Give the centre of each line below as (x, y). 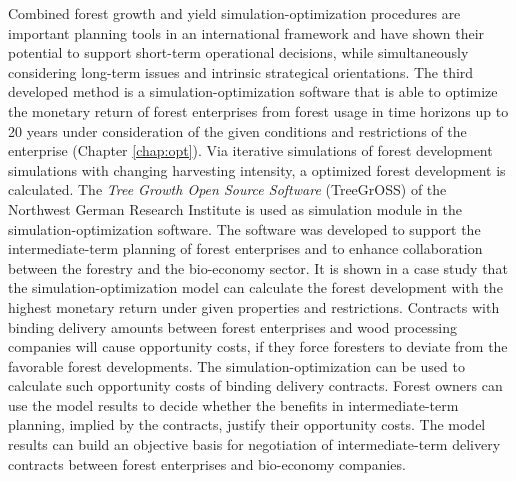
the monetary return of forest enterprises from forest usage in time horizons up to (258, 110)
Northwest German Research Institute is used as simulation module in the (235, 208)
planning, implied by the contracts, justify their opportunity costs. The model (247, 424)
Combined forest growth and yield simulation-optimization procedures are (234, 13)
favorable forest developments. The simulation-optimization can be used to (236, 365)
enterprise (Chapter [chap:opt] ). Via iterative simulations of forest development (250, 150)
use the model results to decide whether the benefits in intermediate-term (233, 404)
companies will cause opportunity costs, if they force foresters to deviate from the (258, 346)
